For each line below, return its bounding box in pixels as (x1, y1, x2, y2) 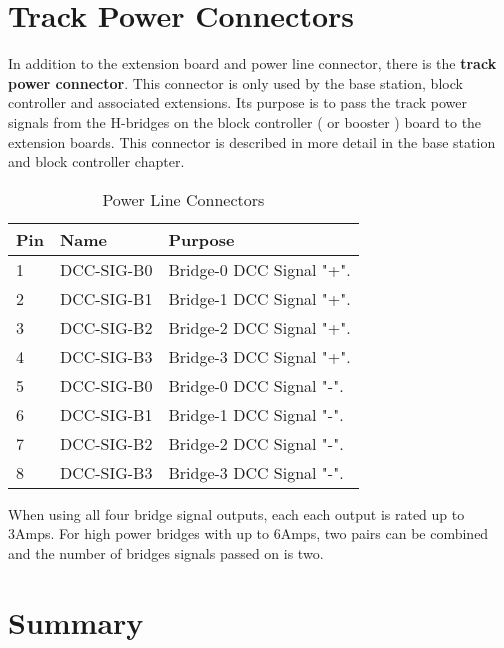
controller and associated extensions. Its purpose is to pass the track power (8, 92, 467, 113)
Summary (8, 601, 144, 642)
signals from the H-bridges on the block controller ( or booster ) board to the (8, 111, 482, 132)
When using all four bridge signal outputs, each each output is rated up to (8, 503, 465, 524)
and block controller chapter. (8, 151, 185, 172)
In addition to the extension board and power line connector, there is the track (8, 53, 497, 74)
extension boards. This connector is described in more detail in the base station (8, 131, 496, 152)
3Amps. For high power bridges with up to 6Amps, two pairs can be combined (8, 523, 489, 544)
